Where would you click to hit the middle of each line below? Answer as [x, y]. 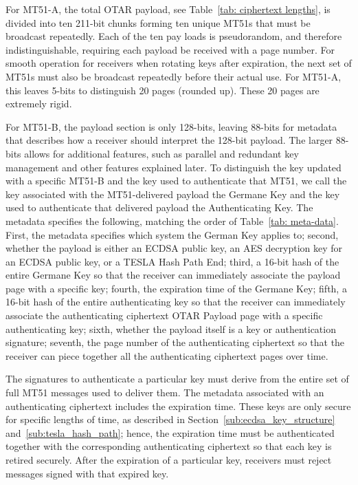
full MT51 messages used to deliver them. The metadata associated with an [165, 392]
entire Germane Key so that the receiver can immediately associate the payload [173, 275]
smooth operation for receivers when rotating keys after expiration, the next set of [179, 63]
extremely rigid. [39, 104]
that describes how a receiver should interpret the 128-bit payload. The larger [169, 140]
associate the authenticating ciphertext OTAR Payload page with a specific [164, 315]
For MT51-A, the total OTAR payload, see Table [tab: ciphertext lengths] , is [168, 9]
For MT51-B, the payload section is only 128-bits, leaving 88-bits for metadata [171, 126]
